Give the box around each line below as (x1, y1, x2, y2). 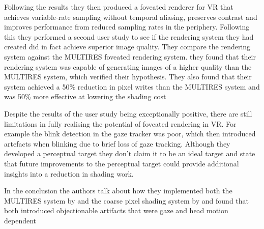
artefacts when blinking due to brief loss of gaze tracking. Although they (4, 138, 230, 149)
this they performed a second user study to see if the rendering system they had (4, 31, 254, 42)
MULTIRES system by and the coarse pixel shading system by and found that (4, 195, 249, 206)
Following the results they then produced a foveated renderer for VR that (4, 2, 233, 12)
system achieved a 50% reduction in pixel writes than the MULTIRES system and (4, 81, 260, 92)
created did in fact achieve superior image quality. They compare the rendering (4, 41, 251, 52)
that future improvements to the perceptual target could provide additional (4, 158, 239, 168)
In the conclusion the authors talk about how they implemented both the (4, 185, 232, 196)
